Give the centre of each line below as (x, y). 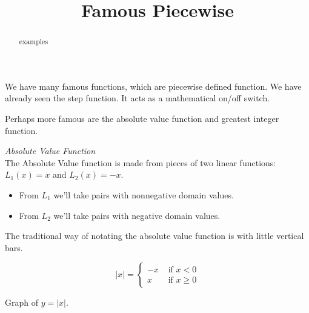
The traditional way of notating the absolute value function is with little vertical (154, 236)
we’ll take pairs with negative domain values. (137, 215)
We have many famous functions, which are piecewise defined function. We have (153, 86)
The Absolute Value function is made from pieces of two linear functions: (141, 162)
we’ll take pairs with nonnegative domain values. (144, 194)
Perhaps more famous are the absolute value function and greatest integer (142, 119)
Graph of (22, 302)
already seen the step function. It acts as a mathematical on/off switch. (138, 98)
